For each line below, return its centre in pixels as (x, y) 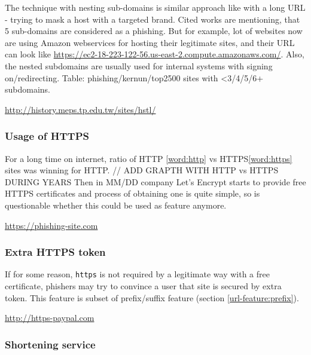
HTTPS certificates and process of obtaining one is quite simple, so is (132, 193)
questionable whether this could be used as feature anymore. (116, 205)
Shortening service (50, 344)
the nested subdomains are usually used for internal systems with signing (139, 65)
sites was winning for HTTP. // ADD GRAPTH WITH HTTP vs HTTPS (142, 170)
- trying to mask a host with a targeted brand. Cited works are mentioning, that (153, 19)
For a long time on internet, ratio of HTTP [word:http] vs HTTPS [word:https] (149, 158)
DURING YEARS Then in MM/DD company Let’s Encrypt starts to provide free (155, 181)
